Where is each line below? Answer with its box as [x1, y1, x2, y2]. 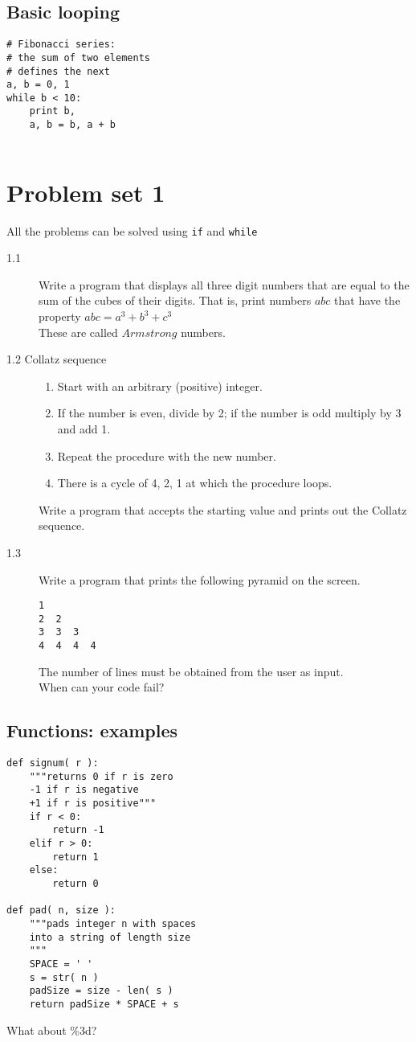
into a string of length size [29, 931, 191, 943]
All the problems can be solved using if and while [6, 222, 258, 239]
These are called [39, 323, 118, 340]
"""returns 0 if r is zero [29, 770, 173, 782]
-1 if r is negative [29, 784, 139, 796]
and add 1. [57, 420, 111, 437]
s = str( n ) [29, 971, 99, 983]
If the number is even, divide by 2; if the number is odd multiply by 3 [57, 404, 402, 421]
